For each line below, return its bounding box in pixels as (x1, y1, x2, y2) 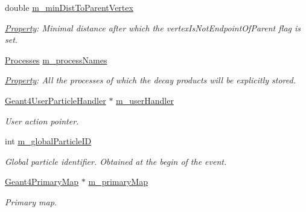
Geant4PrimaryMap (5, 175, 79, 188)
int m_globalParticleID (5, 135, 92, 147)
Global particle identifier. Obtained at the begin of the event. (5, 155, 227, 167)
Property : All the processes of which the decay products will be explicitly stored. (5, 74, 296, 86)
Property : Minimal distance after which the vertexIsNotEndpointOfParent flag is (5, 21, 301, 34)
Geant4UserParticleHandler (5, 94, 106, 106)
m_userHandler (116, 94, 174, 106)
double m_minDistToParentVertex (5, 1, 133, 13)
